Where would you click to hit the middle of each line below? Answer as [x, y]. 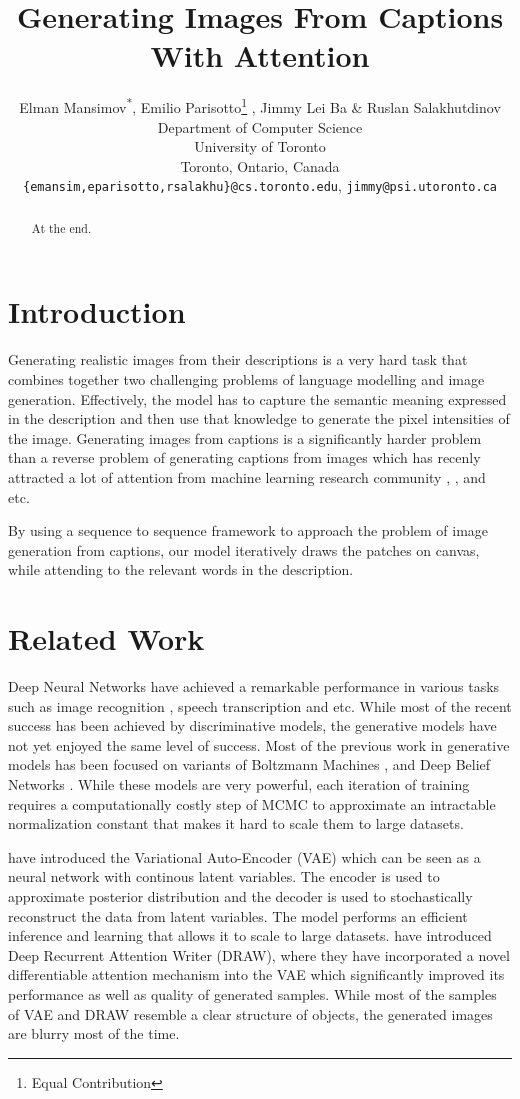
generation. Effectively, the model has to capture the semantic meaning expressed [257, 398]
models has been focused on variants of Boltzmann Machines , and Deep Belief [249, 764]
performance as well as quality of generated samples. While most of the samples [252, 993]
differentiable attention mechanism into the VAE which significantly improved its [256, 974]
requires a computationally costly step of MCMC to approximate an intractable [252, 803]
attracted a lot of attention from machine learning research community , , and [247, 476]
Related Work [106, 638]
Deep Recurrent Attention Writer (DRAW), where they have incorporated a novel [259, 954]
